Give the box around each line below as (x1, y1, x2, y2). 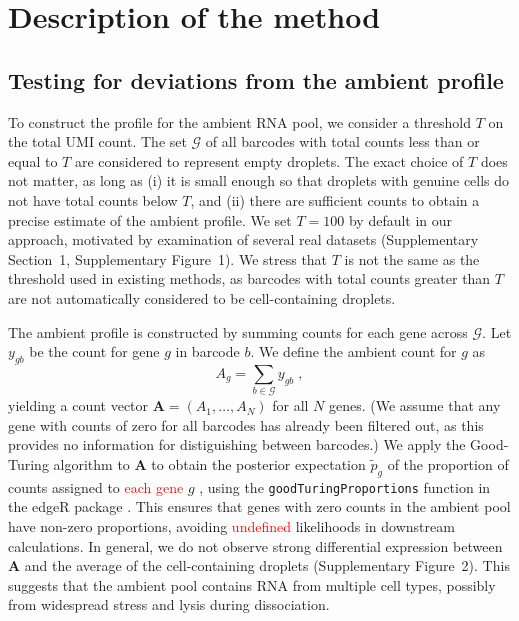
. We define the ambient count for (250, 341, 457, 362)
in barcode (175, 341, 240, 362)
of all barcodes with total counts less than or (205, 131, 480, 152)
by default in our (348, 209, 453, 230)
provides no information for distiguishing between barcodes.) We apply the (8, 434, 466, 455)
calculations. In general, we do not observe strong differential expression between (8, 535, 503, 556)
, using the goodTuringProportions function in (199, 476, 491, 497)
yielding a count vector (8, 395, 149, 416)
